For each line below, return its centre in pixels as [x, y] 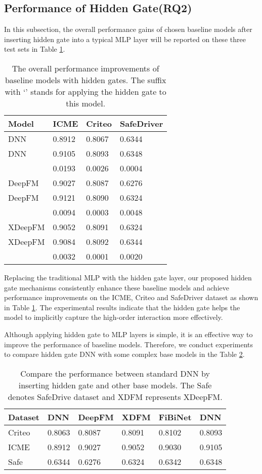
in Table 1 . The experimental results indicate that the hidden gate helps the [122, 307]
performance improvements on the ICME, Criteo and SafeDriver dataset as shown [131, 297]
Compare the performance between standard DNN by [115, 373]
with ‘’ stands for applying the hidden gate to [85, 91]
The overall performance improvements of [85, 68]
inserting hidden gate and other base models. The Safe [115, 385]
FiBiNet [175, 417]
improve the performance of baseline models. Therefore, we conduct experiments [128, 344]
